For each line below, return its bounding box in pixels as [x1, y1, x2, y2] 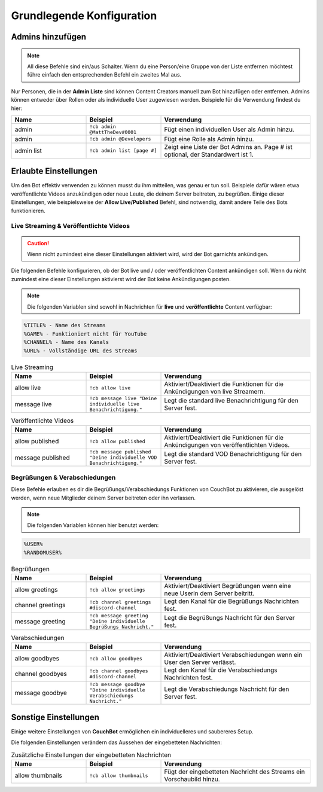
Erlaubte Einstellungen [11, 166, 98, 176]
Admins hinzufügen [11, 32, 87, 42]
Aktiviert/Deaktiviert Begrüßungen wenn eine [164, 582, 291, 590]
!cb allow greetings [89, 586, 146, 593]
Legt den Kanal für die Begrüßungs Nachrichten [164, 597, 299, 605]
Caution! [27, 239, 50, 246]
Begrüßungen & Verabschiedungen [11, 473, 116, 482]
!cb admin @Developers [89, 136, 151, 142]
